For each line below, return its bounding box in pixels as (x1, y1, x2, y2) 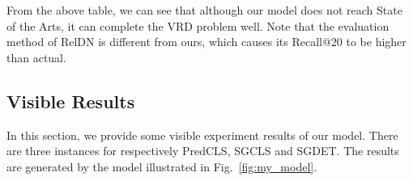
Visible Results (6, 88, 135, 113)
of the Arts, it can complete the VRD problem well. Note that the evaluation (6, 17, 390, 34)
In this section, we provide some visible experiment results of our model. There (6, 126, 398, 143)
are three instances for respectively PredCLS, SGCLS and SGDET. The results (6, 142, 399, 159)
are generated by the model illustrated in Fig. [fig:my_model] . (6, 158, 317, 175)
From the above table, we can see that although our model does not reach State (6, 2, 402, 18)
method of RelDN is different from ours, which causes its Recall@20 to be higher (6, 33, 407, 50)
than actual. (6, 48, 66, 65)
